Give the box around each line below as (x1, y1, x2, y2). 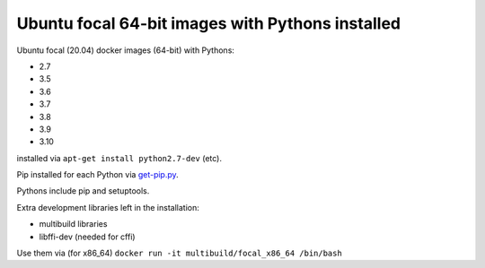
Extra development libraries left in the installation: (16, 202, 199, 212)
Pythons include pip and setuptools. (16, 186, 150, 196)
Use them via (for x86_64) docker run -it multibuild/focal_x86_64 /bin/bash (16, 247, 343, 259)
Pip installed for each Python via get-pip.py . (16, 169, 179, 180)
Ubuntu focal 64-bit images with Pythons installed (16, 13, 401, 33)
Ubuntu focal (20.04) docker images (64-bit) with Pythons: (16, 45, 235, 56)
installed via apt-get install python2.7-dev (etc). (16, 152, 223, 163)
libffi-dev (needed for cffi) (39, 231, 136, 242)
